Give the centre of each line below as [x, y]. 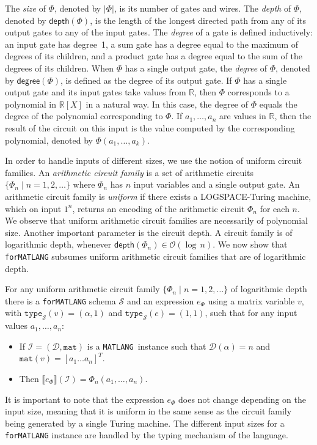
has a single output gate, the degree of [196, 68]
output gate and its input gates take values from [96, 92]
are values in [243, 116]
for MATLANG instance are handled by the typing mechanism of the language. [147, 435]
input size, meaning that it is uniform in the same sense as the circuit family [148, 411]
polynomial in [31, 104]
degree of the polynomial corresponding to [84, 116]
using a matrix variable [251, 300]
